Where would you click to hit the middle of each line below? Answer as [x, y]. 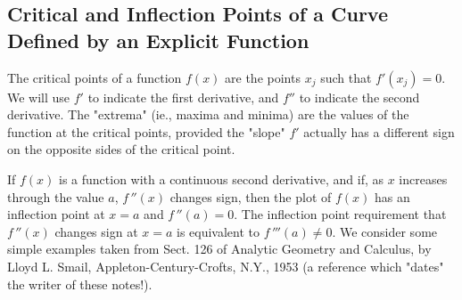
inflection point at [56, 214]
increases [423, 178]
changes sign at [96, 231]
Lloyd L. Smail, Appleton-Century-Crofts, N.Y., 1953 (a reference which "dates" [226, 266]
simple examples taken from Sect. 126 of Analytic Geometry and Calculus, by [219, 249]
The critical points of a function [95, 77]
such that [346, 77]
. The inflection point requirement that [340, 214]
